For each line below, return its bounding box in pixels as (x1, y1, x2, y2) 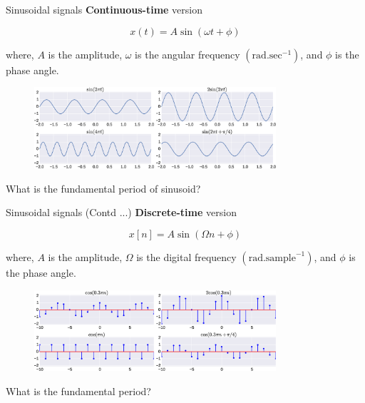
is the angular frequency (135, 46, 240, 61)
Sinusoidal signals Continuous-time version (6, 2, 203, 16)
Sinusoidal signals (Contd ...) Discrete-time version (6, 205, 237, 220)
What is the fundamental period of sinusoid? (6, 180, 201, 195)
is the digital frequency (136, 249, 237, 264)
